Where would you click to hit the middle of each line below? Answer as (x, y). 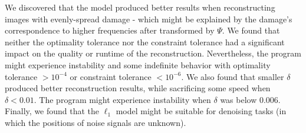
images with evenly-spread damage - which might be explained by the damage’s (149, 19)
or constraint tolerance (111, 76)
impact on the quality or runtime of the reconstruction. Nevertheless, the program (153, 53)
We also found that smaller (235, 76)
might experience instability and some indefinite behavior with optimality (138, 64)
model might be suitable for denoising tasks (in (201, 111)
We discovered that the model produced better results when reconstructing (140, 7)
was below (238, 99)
